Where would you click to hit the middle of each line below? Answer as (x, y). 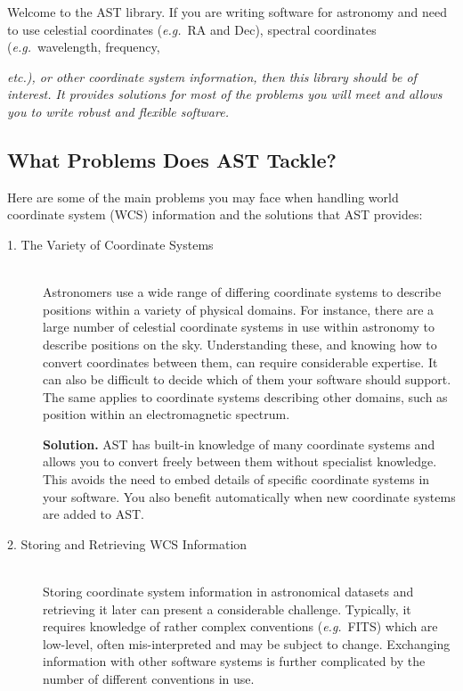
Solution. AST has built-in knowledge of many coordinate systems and (239, 444)
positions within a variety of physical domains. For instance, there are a (239, 309)
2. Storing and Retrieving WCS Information (127, 543)
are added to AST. (93, 514)
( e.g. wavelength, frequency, (84, 47)
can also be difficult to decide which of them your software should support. (247, 379)
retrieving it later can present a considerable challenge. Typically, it (227, 609)
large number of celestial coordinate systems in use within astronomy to (239, 327)
